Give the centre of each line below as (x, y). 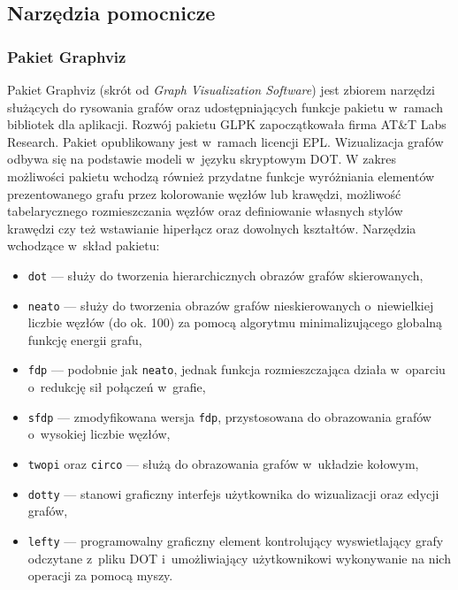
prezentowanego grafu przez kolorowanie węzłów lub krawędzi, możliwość (204, 193)
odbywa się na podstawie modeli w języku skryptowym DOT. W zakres (202, 159)
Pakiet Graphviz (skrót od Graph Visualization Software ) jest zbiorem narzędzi (221, 89)
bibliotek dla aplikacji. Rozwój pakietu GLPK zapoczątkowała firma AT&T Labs (227, 124)
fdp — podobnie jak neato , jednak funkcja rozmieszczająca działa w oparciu (237, 369)
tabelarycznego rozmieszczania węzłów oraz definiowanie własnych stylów (205, 211)
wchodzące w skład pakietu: (84, 245)
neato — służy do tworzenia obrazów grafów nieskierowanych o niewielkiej (231, 305)
